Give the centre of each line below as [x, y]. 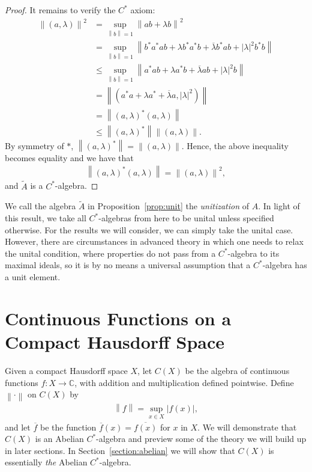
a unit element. [33, 277]
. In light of [279, 206]
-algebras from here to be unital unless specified [186, 218]
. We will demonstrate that [247, 427]
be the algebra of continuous [237, 370]
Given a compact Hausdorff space [66, 370]
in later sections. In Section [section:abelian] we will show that [120, 450]
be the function [68, 427]
